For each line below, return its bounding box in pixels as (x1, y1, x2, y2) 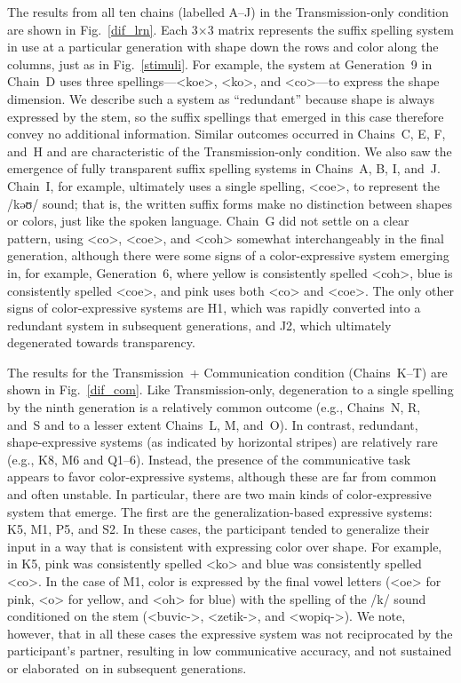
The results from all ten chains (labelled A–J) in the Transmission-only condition (7, 3, 449, 20)
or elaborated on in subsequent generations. (7, 658, 247, 677)
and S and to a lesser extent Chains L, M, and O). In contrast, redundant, (7, 415, 418, 433)
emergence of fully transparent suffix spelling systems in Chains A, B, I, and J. (7, 159, 441, 178)
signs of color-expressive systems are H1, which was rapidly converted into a (7, 298, 421, 317)
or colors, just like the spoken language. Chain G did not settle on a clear (7, 211, 409, 230)
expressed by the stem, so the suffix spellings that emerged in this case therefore (7, 107, 444, 125)
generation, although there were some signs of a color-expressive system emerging (7, 246, 449, 265)
